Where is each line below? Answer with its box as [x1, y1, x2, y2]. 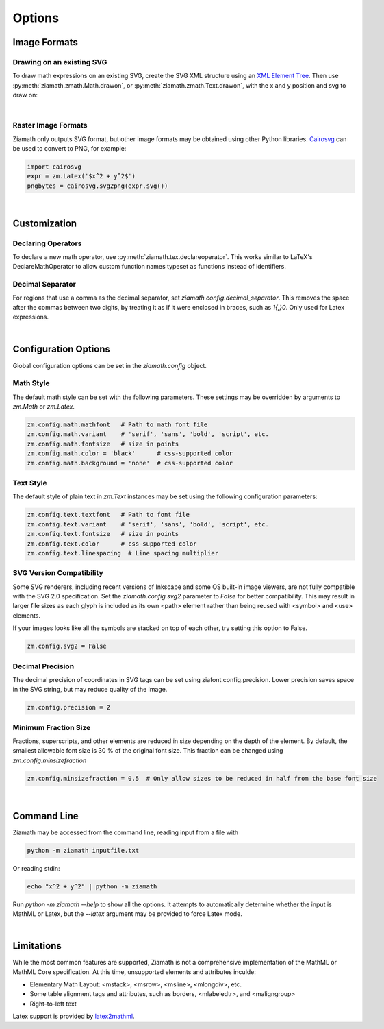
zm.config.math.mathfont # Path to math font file [27, 421, 208, 428]
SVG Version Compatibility [12, 568, 104, 578]
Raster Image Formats [12, 121, 88, 130]
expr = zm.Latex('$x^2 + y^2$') [27, 172, 136, 180]
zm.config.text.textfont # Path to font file [27, 511, 190, 519]
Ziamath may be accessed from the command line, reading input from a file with [12, 828, 239, 836]
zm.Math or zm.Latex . [12, 402, 75, 411]
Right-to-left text [29, 1000, 77, 1008]
